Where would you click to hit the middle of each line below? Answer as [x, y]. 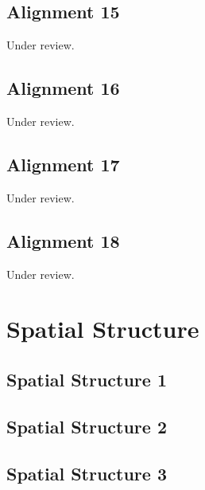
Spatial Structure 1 [87, 379]
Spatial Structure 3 [87, 473]
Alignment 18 [63, 240]
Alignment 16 [63, 88]
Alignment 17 [63, 164]
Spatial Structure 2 [87, 426]
